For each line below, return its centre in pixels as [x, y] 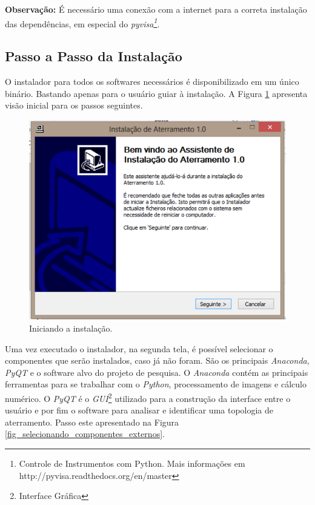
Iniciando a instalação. [71, 328]
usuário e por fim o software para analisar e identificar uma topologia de [139, 410]
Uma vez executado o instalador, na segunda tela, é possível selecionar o [139, 348]
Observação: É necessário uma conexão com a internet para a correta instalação [156, 9]
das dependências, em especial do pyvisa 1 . [82, 22]
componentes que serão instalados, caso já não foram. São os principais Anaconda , [157, 360]
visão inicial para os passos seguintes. [74, 105]
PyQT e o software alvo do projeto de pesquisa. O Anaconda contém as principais [157, 372]
